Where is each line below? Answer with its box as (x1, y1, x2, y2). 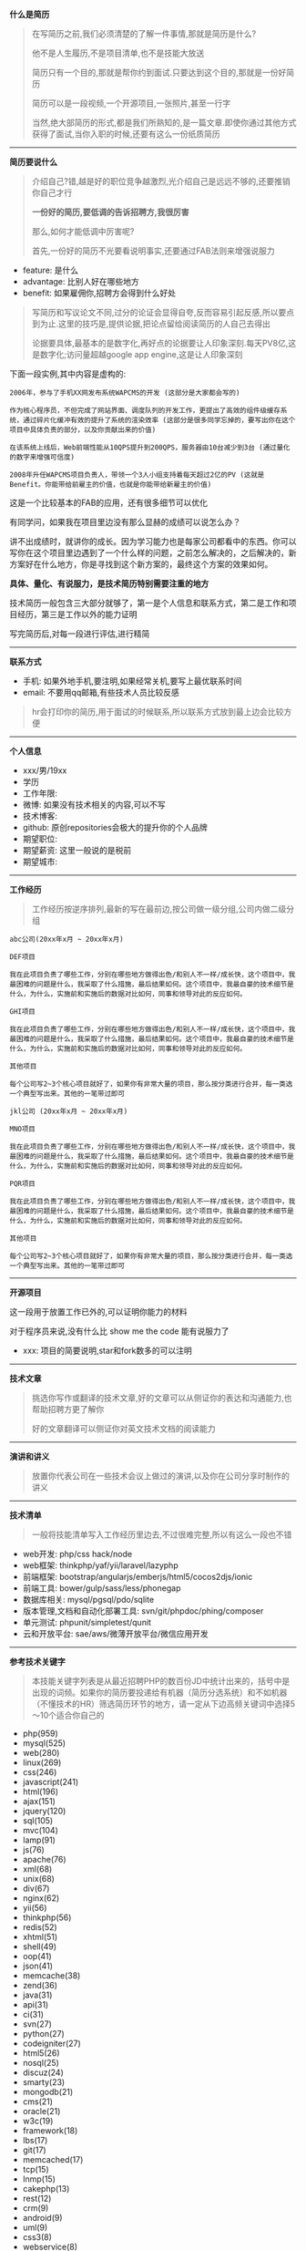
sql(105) (22, 1815, 54, 1826)
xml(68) (22, 1864, 53, 1874)
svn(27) (22, 2019, 52, 2029)
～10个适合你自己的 (31, 1709, 105, 1720)
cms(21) (22, 2096, 53, 2107)
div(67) (22, 1883, 50, 1894)
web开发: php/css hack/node (22, 1549, 133, 1559)
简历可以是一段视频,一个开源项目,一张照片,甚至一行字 (31, 98, 230, 108)
